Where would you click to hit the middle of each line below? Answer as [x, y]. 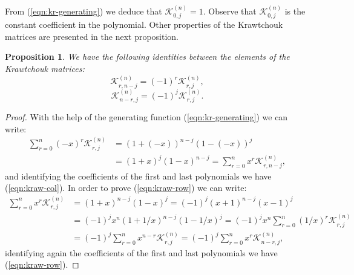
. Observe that [230, 11]
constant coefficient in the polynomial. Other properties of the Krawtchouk [144, 24]
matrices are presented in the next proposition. [92, 36]
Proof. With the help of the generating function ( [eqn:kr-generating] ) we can [146, 117]
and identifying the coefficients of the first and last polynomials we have [138, 176]
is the [295, 11]
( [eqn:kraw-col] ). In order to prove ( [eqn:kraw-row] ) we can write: [126, 188]
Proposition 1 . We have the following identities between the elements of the [147, 57]
